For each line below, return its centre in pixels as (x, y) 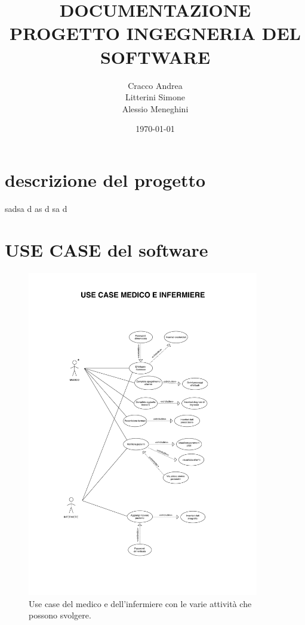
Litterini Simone (155, 97)
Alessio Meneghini (155, 108)
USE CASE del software (107, 249)
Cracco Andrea (155, 85)
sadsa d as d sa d (36, 208)
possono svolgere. (60, 615)
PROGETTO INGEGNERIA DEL (155, 33)
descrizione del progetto (105, 179)
